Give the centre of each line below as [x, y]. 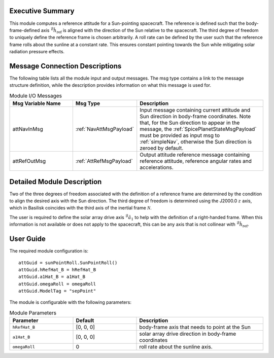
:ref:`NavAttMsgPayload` [105, 129]
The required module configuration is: [49, 251]
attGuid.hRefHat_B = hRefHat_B [57, 270]
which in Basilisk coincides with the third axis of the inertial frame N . [80, 208]
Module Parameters [33, 313]
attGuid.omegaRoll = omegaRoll [57, 284]
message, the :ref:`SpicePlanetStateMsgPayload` [198, 129]
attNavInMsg [28, 129]
